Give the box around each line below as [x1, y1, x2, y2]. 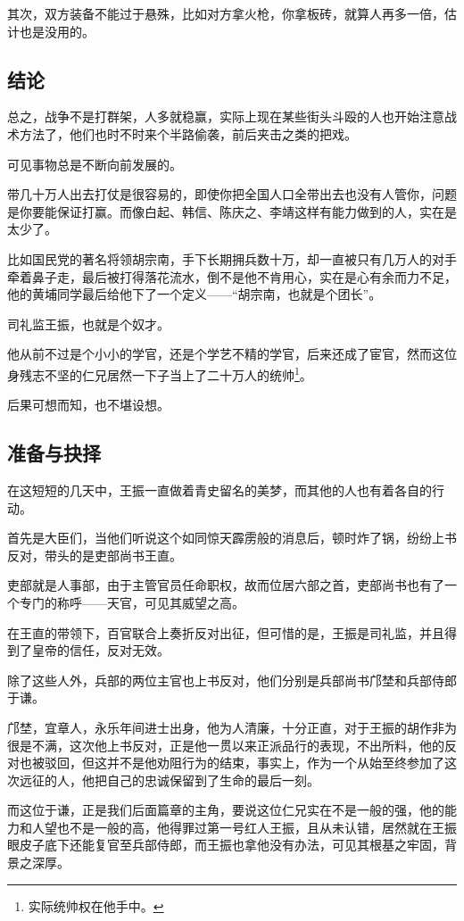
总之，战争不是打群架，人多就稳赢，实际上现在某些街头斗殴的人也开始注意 [7, 107, 444, 126]
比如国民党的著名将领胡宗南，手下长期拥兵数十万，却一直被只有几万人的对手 [7, 249, 457, 268]
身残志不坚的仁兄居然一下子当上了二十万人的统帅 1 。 [7, 362, 312, 384]
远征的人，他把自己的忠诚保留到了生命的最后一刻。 [19, 770, 319, 789]
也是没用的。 [19, 21, 95, 40]
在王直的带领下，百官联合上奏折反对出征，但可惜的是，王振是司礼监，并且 [7, 623, 444, 642]
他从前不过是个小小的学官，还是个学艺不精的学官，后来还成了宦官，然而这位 [7, 344, 457, 363]
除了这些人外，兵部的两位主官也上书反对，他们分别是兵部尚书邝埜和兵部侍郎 [7, 670, 457, 689]
